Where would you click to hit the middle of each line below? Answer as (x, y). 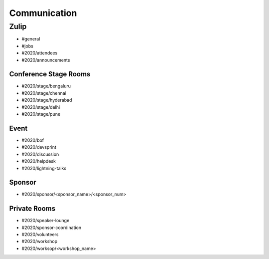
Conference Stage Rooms (50, 74)
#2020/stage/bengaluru (46, 86)
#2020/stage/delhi (41, 107)
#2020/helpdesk (39, 161)
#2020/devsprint (39, 147)
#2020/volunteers (40, 235)
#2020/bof (33, 140)
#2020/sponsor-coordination (52, 228)
